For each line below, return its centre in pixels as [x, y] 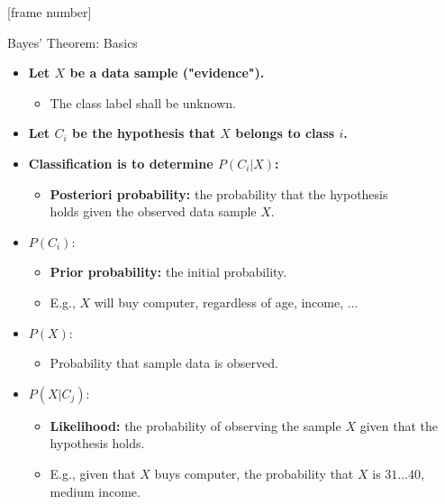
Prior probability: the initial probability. [168, 272]
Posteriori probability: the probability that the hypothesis [219, 193]
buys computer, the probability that [254, 473]
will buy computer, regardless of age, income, [219, 302]
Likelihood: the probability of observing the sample [195, 425]
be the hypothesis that [144, 133]
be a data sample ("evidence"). [167, 73]
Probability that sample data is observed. [164, 363]
